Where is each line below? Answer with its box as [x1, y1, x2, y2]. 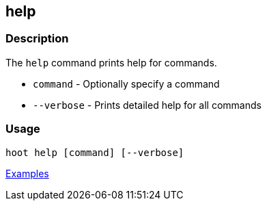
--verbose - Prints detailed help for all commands [33, 99, 262, 111]
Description [5, 31, 69, 46]
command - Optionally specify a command [33, 77, 220, 90]
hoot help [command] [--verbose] [5, 146, 184, 158]
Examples [5, 167, 49, 179]
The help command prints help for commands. [5, 56, 217, 68]
